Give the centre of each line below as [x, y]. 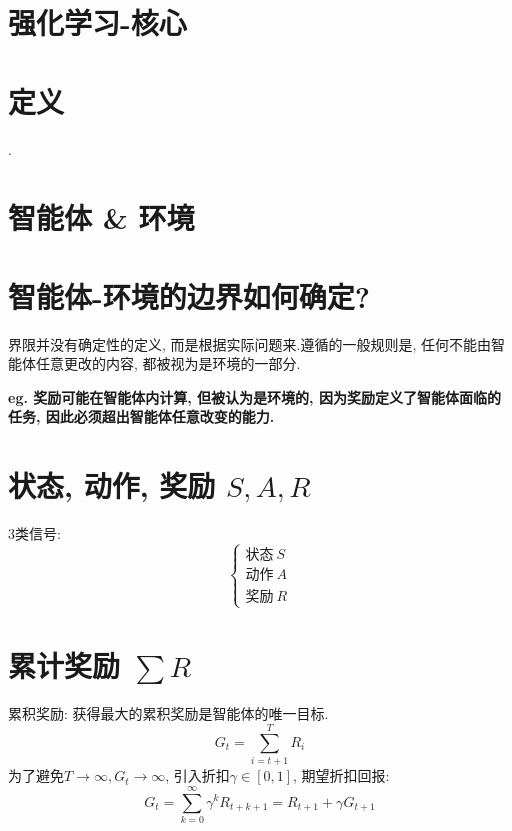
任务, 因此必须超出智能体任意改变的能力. [141, 416]
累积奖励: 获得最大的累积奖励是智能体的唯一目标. [168, 713]
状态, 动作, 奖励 [112, 485]
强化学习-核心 [97, 22]
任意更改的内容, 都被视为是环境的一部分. [168, 363]
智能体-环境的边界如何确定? [189, 295]
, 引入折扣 [197, 775]
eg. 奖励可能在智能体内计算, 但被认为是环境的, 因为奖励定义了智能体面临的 [254, 396]
